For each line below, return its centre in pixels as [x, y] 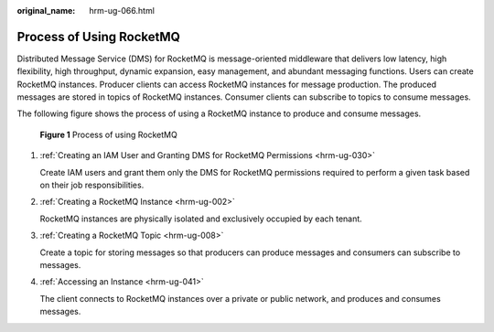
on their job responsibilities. [92, 185]
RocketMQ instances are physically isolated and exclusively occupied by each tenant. [201, 219]
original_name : [46, 11]
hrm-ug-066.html [122, 11]
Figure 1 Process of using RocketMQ [108, 134]
